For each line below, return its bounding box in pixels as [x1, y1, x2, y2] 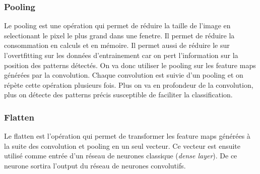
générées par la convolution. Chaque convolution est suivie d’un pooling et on [4, 70, 243, 80]
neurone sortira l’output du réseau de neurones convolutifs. [4, 160, 186, 170]
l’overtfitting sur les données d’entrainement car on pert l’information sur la [4, 50, 238, 60]
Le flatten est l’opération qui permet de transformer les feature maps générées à [4, 131, 250, 141]
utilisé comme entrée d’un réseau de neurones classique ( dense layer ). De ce [4, 150, 237, 161]
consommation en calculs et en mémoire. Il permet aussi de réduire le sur [4, 40, 230, 50]
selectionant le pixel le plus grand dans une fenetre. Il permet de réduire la [4, 30, 235, 40]
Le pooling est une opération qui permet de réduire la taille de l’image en [4, 20, 231, 31]
